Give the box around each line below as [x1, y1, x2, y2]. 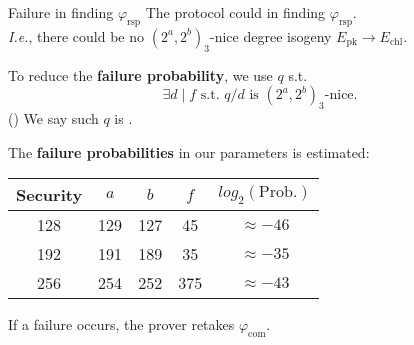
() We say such [8, 107, 99, 128]
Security [16, 183, 83, 207]
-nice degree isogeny [210, 25, 332, 46]
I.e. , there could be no [8, 25, 144, 46]
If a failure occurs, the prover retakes [8, 314, 235, 335]
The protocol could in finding [145, 2, 326, 22]
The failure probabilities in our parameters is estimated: [8, 141, 370, 162]
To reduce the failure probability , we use [8, 64, 273, 85]
